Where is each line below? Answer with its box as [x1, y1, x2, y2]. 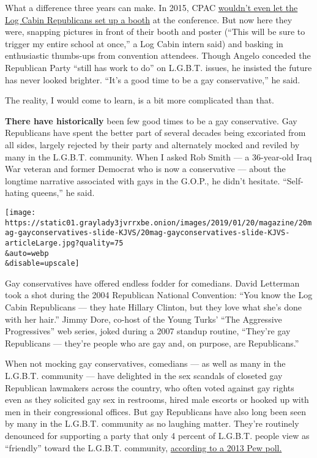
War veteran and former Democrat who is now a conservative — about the [5, 162, 286, 175]
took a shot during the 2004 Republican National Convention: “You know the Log [5, 288, 313, 301]
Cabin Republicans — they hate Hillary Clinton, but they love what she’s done [5, 301, 302, 313]
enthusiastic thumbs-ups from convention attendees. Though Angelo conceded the [5, 49, 311, 62]
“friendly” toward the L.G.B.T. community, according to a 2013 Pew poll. [5, 441, 282, 454]
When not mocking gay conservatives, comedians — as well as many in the [5, 357, 286, 370]
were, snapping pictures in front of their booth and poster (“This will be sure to [5, 25, 305, 38]
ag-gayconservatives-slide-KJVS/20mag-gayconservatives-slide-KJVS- [5, 228, 290, 238]
